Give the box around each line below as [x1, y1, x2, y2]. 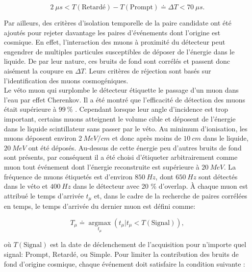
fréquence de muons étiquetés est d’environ [4, 171, 133, 181]
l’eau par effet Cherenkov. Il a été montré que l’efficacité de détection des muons [4, 94, 246, 104]
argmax [88, 219, 111, 226]
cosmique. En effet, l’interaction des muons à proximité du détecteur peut [4, 37, 226, 47]
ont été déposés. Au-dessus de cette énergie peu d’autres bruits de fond [28, 142, 242, 152]
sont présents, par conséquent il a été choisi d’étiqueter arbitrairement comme [4, 152, 238, 162]
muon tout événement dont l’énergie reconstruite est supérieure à [4, 161, 200, 172]
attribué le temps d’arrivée [4, 190, 84, 200]
